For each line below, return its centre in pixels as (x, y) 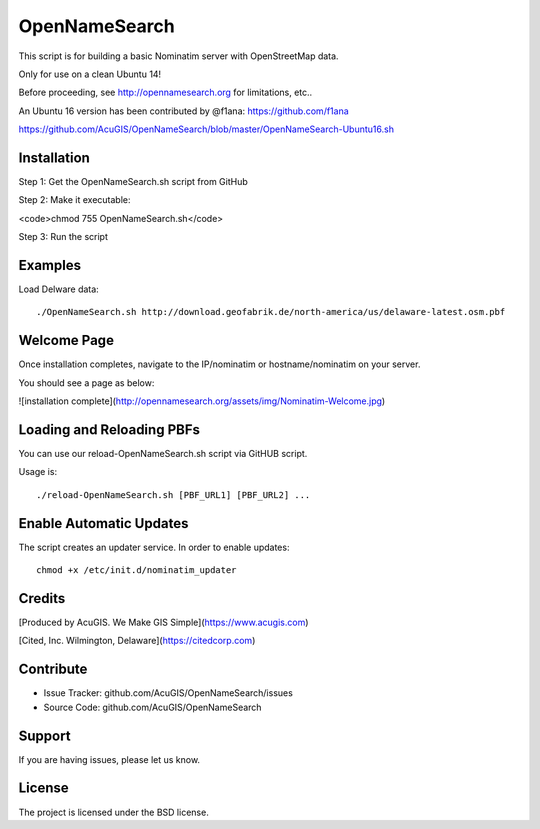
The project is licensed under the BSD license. (113, 812)
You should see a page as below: (86, 382)
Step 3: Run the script (63, 237)
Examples (50, 265)
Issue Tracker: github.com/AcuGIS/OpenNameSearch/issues (168, 693)
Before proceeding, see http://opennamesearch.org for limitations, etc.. (165, 92)
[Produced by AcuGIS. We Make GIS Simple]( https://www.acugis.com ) (163, 622)
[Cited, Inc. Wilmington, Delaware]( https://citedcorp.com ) (137, 641)
